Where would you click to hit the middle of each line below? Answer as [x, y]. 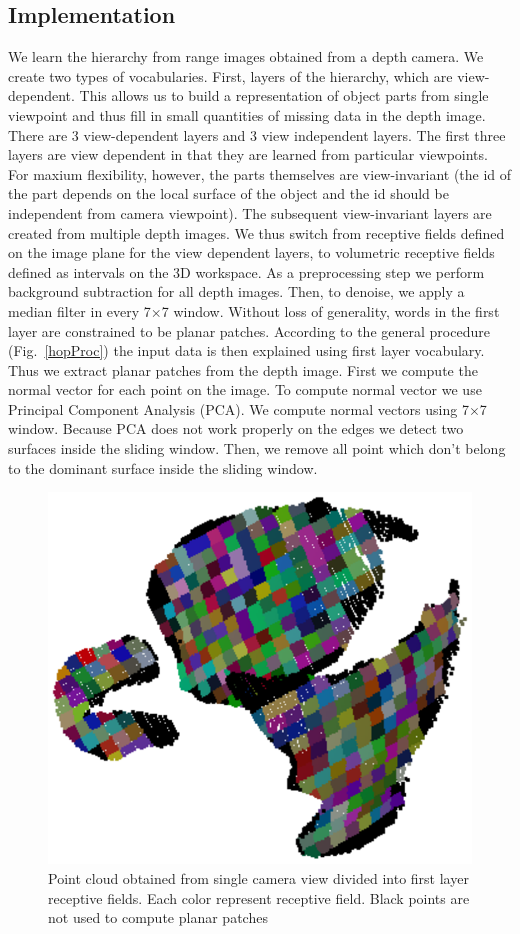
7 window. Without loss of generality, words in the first [330, 310]
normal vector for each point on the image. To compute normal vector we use [245, 389]
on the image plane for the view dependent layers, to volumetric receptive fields [251, 252]
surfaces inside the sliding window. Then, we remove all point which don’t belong [257, 448]
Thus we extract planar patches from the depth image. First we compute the [243, 369]
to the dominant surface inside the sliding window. [163, 467]
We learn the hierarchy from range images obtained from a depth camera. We [246, 56]
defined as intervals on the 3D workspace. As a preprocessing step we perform [246, 271]
